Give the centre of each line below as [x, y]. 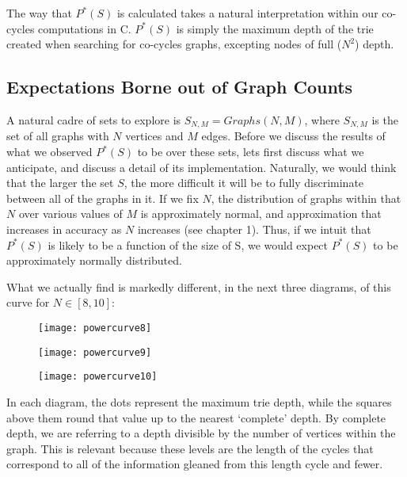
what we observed [49, 152]
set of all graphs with [58, 136]
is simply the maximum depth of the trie [275, 28]
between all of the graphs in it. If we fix [103, 198]
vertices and [154, 136]
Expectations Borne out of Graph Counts [180, 87]
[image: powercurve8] [95, 328]
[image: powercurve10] [98, 377]
